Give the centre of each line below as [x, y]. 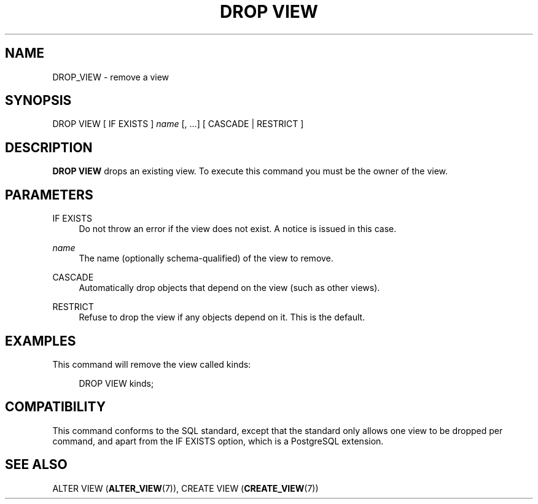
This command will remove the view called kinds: [152, 364]
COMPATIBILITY [55, 407]
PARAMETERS [49, 195]
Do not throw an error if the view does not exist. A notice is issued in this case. [238, 229]
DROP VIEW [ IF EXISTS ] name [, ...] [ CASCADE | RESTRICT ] [178, 124]
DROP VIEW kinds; [116, 383]
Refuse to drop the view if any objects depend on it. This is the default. [222, 317]
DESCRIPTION [49, 147]
